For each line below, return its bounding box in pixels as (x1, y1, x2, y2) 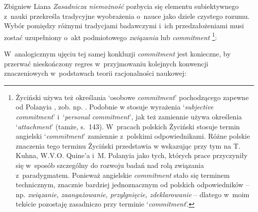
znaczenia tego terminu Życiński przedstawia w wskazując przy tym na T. (15, 140, 241, 151)
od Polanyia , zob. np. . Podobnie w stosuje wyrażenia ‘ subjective (15, 102, 214, 112)
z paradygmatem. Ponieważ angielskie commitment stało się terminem (15, 169, 230, 180)
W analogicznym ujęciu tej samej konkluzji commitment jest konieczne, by (4, 49, 231, 59)
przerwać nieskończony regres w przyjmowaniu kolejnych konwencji (4, 58, 208, 68)
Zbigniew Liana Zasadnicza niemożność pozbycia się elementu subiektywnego (4, 1, 239, 11)
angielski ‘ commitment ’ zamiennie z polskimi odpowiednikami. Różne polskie (15, 131, 250, 141)
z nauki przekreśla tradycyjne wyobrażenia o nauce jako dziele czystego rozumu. (4, 10, 250, 21)
